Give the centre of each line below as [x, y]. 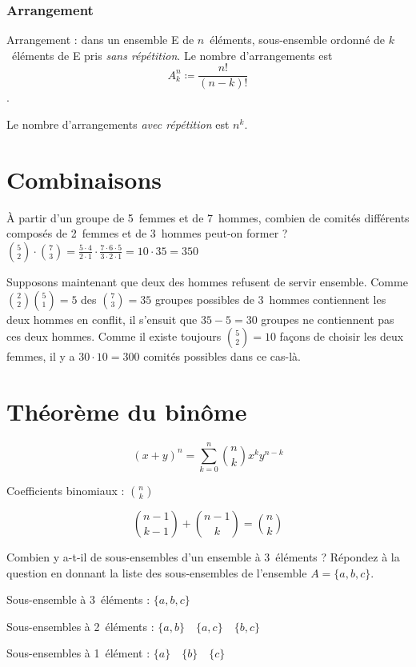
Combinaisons [84, 179]
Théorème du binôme [127, 411]
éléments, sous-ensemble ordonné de [298, 40]
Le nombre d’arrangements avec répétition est [118, 124]
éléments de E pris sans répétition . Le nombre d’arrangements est [172, 55]
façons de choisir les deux [342, 336]
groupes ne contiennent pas [328, 319]
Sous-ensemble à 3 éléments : [78, 599]
